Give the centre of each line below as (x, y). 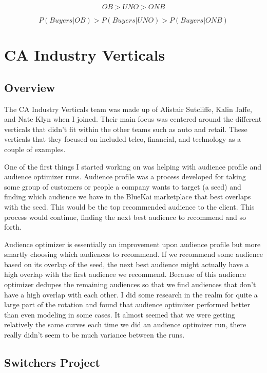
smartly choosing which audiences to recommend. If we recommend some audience (133, 254)
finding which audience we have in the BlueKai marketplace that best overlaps (128, 197)
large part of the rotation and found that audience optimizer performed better (127, 304)
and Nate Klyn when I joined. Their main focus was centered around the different (133, 119)
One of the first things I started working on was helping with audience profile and (133, 166)
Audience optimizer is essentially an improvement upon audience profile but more (132, 244)
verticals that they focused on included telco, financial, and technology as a (123, 139)
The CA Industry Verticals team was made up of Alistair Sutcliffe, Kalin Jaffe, (128, 109)
